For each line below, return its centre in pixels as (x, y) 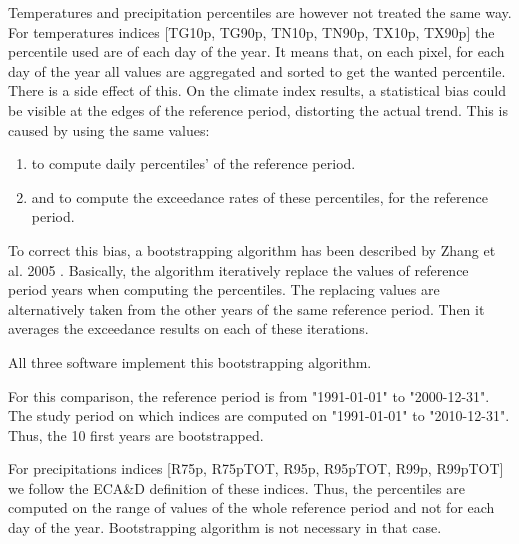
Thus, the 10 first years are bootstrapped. (136, 434)
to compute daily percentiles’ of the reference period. (193, 163)
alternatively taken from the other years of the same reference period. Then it (246, 308)
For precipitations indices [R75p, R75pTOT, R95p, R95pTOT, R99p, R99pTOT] (256, 468)
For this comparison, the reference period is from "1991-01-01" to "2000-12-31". (249, 395)
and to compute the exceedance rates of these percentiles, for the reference (259, 196)
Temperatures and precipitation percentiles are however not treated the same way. (260, 12)
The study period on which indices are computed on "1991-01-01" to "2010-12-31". (259, 415)
